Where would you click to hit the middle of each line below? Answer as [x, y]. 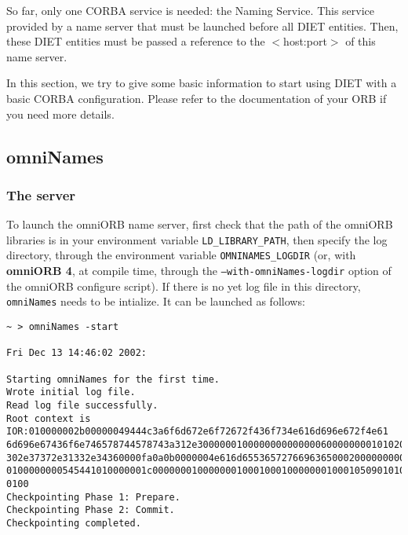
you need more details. [60, 114]
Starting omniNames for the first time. [113, 379]
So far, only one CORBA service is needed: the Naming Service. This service [191, 10]
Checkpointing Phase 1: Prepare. [93, 497]
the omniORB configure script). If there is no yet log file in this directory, [184, 286]
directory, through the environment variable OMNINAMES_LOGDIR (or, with [181, 255]
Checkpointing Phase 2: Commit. [91, 510]
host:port [305, 41]
